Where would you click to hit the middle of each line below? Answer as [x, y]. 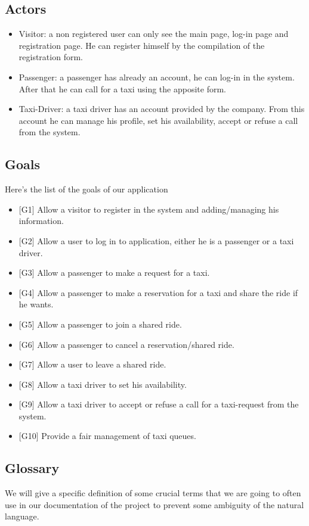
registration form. [51, 57]
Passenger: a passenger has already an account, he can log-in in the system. [157, 77]
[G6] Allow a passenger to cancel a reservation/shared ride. [126, 344]
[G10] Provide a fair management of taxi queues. [107, 436]
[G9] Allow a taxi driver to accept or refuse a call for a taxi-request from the [159, 404]
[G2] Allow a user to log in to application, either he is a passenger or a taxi [156, 240]
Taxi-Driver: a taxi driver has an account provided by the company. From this [162, 109]
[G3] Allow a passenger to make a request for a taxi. [114, 273]
